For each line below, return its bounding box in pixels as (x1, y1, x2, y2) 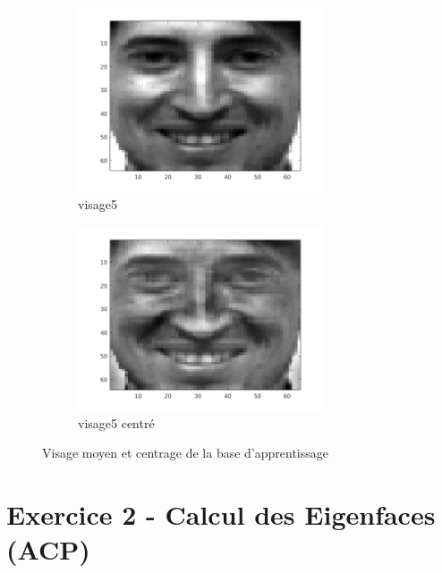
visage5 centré (78, 413, 155, 432)
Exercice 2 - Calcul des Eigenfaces (6, 495, 436, 532)
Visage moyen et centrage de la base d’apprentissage (42, 443, 328, 462)
